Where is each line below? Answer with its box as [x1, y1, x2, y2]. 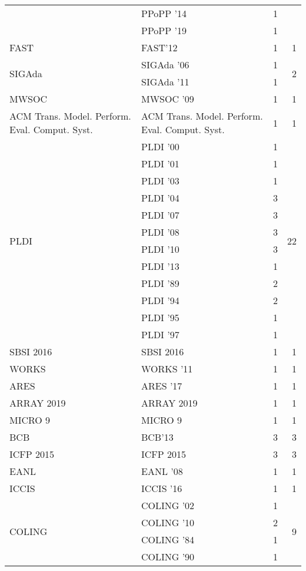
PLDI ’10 [141, 242, 179, 256]
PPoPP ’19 [141, 24, 187, 37]
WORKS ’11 [141, 362, 193, 375]
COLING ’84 [141, 533, 195, 546]
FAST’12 [141, 41, 178, 54]
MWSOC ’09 [141, 92, 194, 105]
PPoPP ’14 [141, 6, 187, 20]
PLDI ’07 [141, 208, 179, 222]
